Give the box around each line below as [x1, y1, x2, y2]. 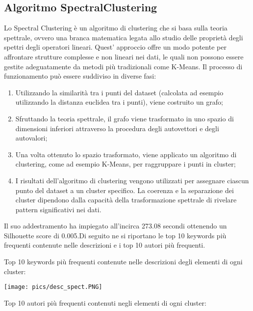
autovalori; [15, 133, 48, 143]
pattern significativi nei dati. [15, 204, 101, 214]
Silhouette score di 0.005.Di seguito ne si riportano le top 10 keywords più [4, 230, 227, 240]
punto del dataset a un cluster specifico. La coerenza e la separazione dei [15, 185, 234, 195]
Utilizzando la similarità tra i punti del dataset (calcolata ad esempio [15, 87, 224, 97]
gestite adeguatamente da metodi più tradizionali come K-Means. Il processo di [4, 61, 243, 71]
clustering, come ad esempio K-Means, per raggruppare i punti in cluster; [15, 159, 236, 169]
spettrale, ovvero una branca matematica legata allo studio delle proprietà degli [4, 32, 243, 42]
